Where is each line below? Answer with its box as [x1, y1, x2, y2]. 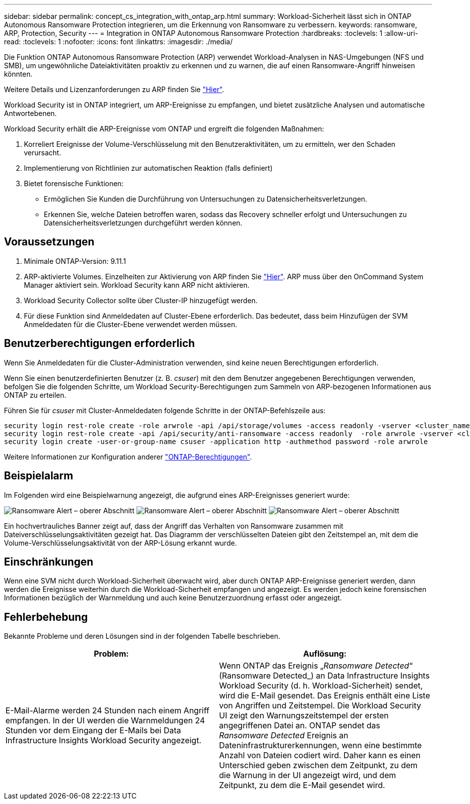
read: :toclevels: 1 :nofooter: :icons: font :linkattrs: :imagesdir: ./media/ [4, 37, 233, 46]
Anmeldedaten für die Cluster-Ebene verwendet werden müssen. [24, 320, 237, 329]
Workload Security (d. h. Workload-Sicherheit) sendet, [219, 681, 423, 691]
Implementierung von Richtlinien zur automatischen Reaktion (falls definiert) [24, 164, 273, 172]
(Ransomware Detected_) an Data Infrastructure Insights [219, 671, 430, 681]
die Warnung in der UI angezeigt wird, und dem [219, 770, 396, 781]
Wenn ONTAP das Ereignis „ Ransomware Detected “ [219, 661, 413, 671]
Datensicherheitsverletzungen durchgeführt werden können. [44, 219, 242, 227]
